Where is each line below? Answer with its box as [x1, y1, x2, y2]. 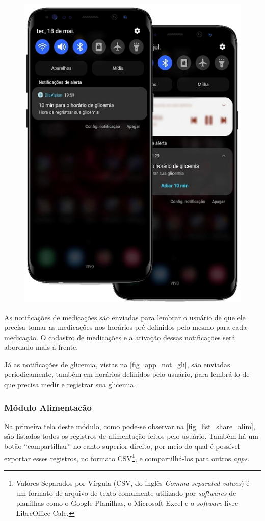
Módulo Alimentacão [4, 400, 92, 413]
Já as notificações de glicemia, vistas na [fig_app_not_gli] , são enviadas [4, 359, 230, 369]
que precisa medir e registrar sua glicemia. [4, 379, 136, 390]
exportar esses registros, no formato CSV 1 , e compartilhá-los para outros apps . [4, 451, 250, 463]
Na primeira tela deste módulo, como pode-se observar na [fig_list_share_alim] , [4, 420, 255, 431]
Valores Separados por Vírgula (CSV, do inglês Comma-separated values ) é [16, 477, 250, 488]
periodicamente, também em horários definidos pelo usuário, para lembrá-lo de [4, 369, 250, 380]
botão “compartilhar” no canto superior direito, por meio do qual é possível [4, 441, 240, 452]
